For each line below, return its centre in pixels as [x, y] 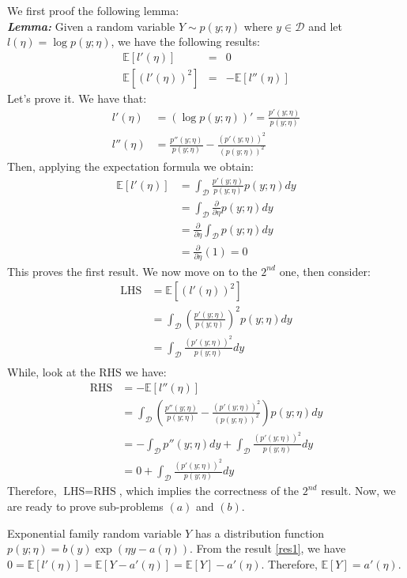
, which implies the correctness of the [209, 491]
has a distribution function [260, 533]
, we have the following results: [185, 42]
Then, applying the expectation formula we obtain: [130, 166]
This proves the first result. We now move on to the [132, 271]
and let [325, 26]
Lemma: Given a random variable [91, 26]
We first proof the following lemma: [93, 10]
